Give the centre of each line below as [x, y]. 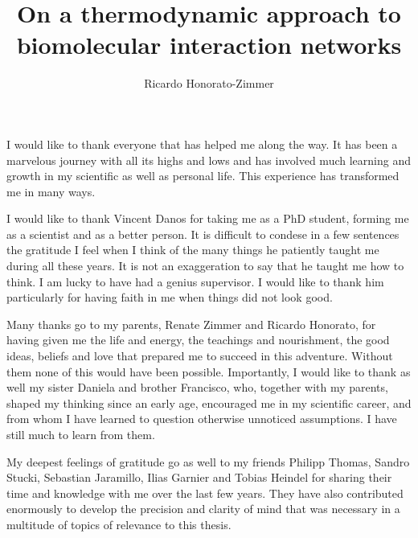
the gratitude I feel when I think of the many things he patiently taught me [193, 250]
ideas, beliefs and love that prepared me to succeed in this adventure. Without [200, 356]
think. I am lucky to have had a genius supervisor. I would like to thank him [195, 281]
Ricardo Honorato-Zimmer [209, 83]
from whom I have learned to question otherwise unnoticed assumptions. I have [202, 419]
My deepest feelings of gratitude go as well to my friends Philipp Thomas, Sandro [208, 461]
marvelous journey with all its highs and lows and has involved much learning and [209, 160]
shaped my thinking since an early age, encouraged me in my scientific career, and [209, 402]
